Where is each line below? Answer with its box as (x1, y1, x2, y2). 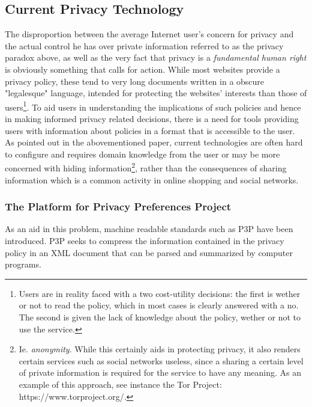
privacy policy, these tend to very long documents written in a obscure (5, 75, 265, 87)
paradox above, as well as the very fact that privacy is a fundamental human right (5, 51, 307, 64)
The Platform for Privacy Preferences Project (5, 199, 232, 214)
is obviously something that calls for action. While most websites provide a (5, 63, 280, 75)
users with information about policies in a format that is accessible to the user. (5, 124, 295, 136)
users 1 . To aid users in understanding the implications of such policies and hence (5, 99, 301, 113)
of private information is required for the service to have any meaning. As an (19, 366, 302, 379)
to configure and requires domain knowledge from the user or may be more (5, 147, 280, 160)
